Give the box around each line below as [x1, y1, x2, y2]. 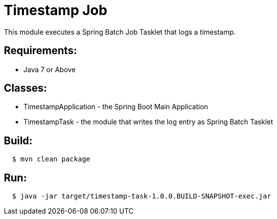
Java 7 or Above [23, 65, 76, 74]
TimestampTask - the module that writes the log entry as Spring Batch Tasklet [23, 118, 273, 126]
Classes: [4, 82, 47, 95]
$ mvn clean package [12, 155, 91, 163]
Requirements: [4, 44, 77, 57]
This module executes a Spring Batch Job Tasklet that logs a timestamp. [4, 27, 236, 36]
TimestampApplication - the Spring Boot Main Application [23, 102, 208, 111]
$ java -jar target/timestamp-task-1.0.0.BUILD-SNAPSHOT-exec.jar [12, 192, 271, 200]
